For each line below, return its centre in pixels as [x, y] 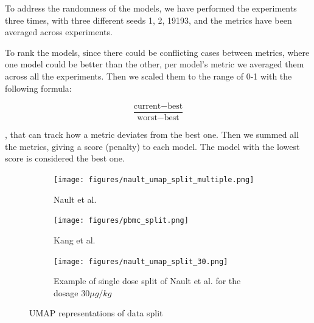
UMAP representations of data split [96, 313]
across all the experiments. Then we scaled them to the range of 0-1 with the [148, 76]
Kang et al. [75, 240]
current [147, 107]
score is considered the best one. [65, 158]
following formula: [38, 88]
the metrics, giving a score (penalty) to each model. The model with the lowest [152, 146]
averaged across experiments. [59, 32]
